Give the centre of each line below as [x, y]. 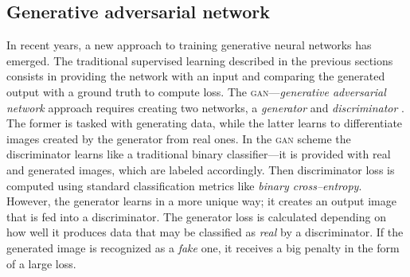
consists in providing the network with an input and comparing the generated [196, 76]
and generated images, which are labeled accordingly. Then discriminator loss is [201, 169]
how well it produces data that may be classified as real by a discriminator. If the [205, 232]
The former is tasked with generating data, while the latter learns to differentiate [205, 123]
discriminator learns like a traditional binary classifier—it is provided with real [199, 154]
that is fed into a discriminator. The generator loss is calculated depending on [196, 216]
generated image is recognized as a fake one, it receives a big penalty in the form [203, 247]
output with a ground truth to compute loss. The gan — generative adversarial [196, 91]
